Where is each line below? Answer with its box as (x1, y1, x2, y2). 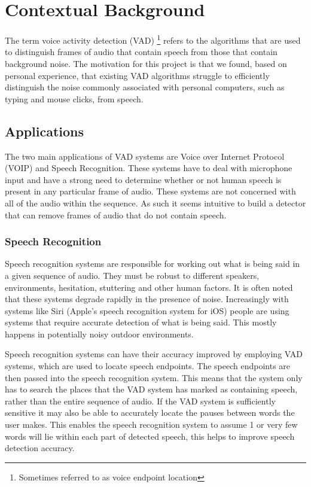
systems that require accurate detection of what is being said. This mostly (5, 316, 277, 328)
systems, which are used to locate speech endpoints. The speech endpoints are (5, 360, 291, 372)
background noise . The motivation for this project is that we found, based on (5, 57, 287, 69)
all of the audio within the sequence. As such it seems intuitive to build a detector (5, 196, 306, 209)
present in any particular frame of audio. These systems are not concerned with (5, 185, 296, 197)
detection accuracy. (5, 442, 75, 454)
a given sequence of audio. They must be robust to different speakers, (5, 269, 260, 281)
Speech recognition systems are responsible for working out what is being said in (5, 257, 300, 270)
